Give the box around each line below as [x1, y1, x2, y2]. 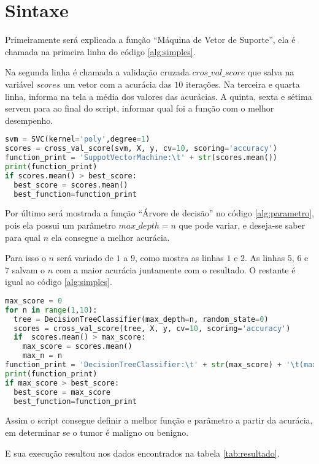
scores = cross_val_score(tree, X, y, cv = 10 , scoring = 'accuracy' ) [13, 324, 291, 333]
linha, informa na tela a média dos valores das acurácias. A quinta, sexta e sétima [5, 89, 312, 102]
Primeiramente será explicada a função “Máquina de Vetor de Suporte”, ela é [5, 33, 296, 46]
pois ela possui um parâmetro [5, 219, 116, 231]
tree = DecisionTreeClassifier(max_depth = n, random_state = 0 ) [13, 314, 269, 324]
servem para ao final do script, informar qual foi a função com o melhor [5, 102, 274, 115]
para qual [5, 230, 41, 243]
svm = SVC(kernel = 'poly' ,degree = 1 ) [5, 135, 150, 144]
